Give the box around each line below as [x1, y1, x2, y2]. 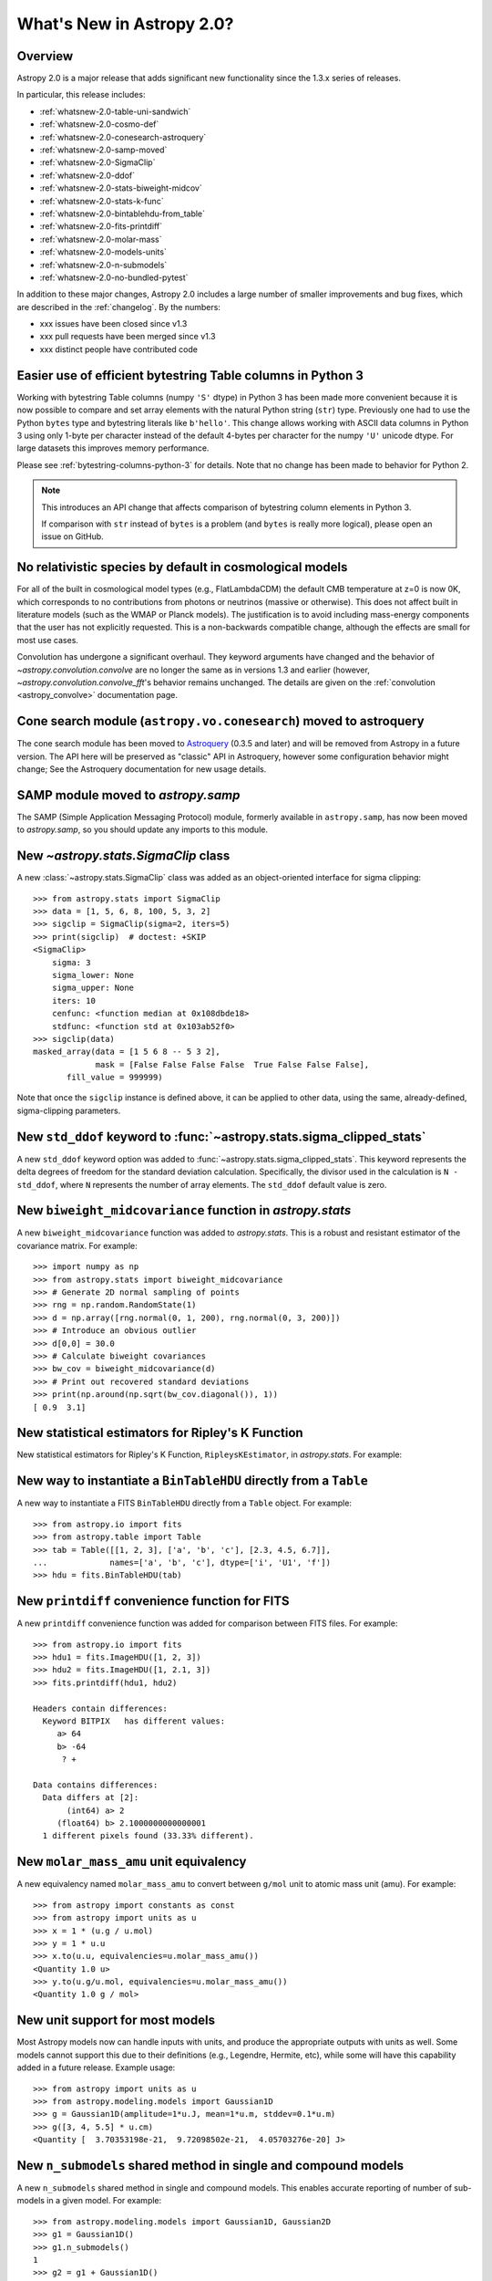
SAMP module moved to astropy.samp [16, 787, 241, 803]
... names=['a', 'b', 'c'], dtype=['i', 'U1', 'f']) [33, 1557, 332, 1568]
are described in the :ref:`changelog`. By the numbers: [16, 301, 220, 312]
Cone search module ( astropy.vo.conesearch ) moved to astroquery [16, 713, 425, 729]
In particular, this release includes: [16, 89, 146, 100]
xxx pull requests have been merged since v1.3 [39, 331, 216, 342]
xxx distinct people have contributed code [39, 343, 198, 355]
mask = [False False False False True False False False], [95, 1059, 370, 1069]
